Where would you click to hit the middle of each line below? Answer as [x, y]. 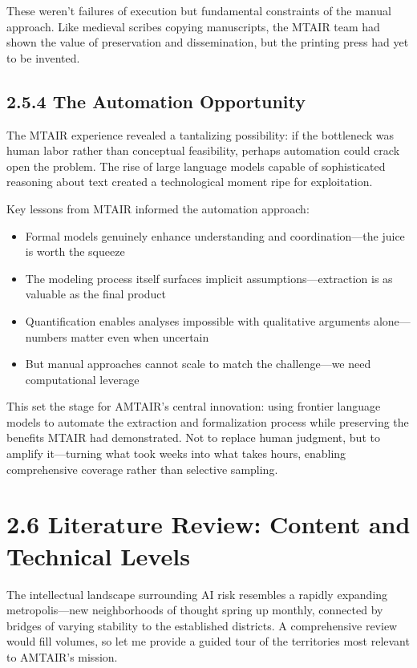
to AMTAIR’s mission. [62, 656]
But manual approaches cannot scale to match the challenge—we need [198, 364]
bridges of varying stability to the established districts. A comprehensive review [202, 625]
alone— [392, 320]
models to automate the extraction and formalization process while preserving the [208, 421]
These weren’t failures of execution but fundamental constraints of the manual [199, 10]
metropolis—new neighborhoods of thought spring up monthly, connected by [195, 610]
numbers [46, 336]
